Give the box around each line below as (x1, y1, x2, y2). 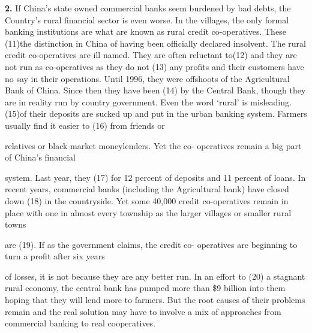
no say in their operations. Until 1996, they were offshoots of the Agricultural (5, 72, 290, 84)
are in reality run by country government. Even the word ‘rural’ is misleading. (5, 95, 292, 108)
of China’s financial (5, 151, 76, 164)
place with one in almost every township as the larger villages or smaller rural (5, 206, 292, 219)
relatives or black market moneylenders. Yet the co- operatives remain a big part (5, 139, 302, 152)
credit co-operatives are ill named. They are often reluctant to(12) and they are (5, 49, 297, 61)
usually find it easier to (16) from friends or (5, 119, 165, 131)
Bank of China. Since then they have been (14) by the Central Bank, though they (5, 84, 306, 96)
